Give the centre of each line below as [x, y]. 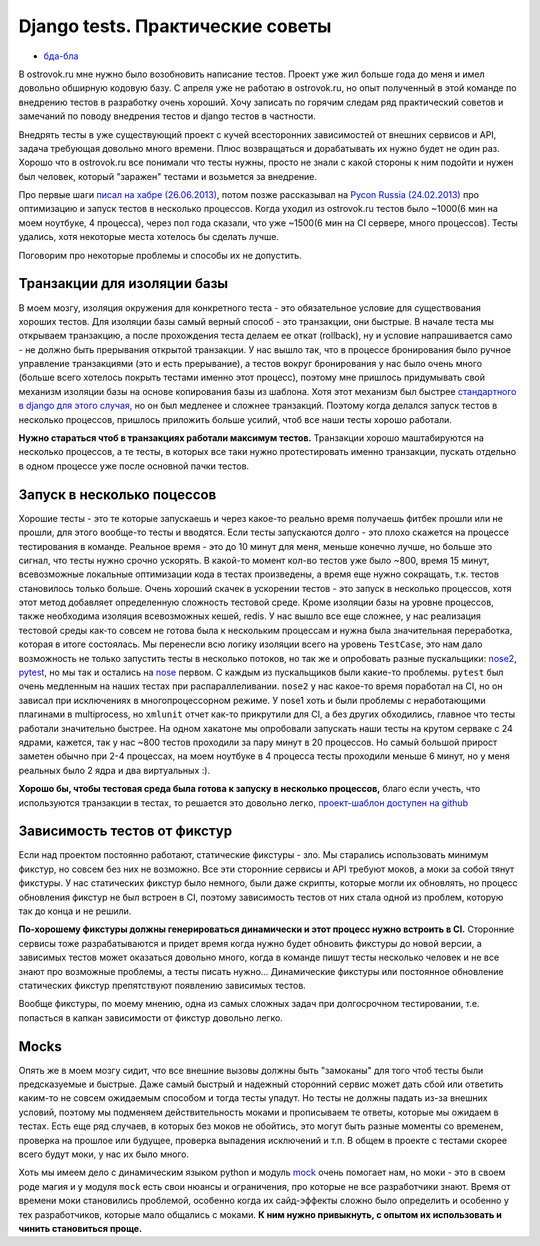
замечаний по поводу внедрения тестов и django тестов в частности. [167, 116]
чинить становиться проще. [80, 1228]
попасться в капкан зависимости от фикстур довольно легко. [151, 1017]
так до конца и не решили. [75, 911]
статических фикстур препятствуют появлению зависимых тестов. [162, 985]
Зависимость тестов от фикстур [125, 831]
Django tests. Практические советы [175, 26]
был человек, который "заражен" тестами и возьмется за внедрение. [168, 176]
